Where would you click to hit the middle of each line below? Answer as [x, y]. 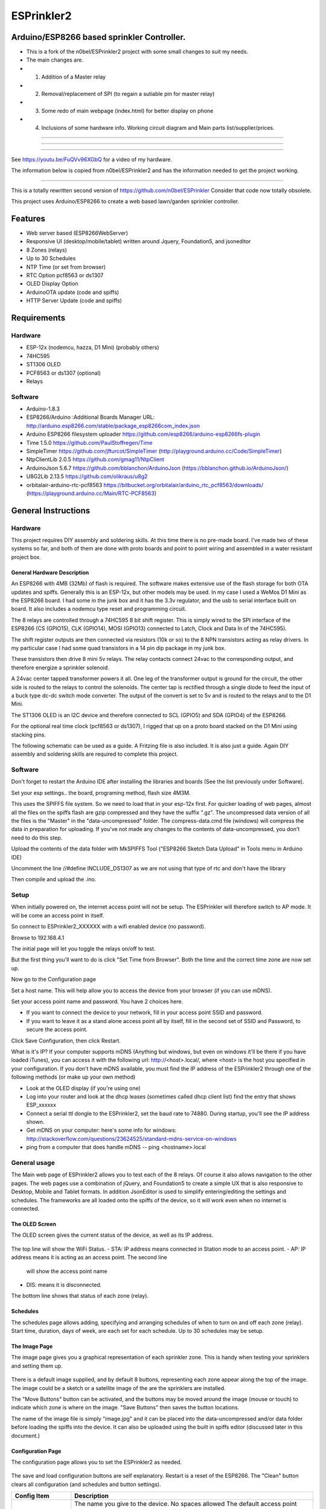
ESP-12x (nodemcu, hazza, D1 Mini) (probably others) [93, 348]
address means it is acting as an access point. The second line [89, 1257]
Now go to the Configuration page [54, 979]
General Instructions [51, 510]
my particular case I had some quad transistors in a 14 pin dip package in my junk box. [119, 648]
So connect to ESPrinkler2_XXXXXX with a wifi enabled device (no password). [108, 927]
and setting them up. [37, 1366]
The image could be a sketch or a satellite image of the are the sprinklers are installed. [118, 1388]
